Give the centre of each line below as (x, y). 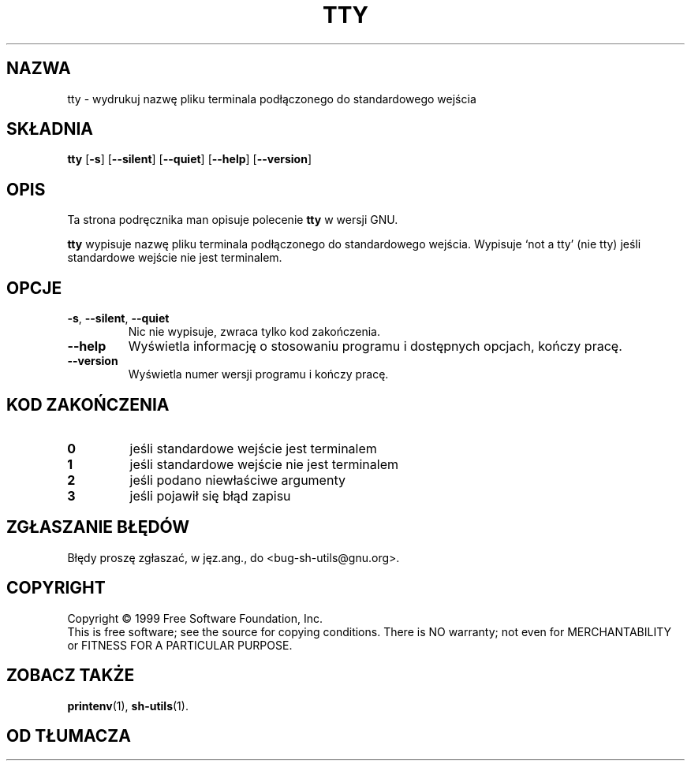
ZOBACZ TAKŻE (71, 676)
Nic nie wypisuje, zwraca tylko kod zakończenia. (254, 332)
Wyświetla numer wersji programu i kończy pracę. (258, 374)
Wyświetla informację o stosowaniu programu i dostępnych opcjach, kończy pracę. (375, 346)
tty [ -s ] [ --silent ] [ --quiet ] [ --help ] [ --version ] (190, 159)
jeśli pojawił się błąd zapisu (210, 495)
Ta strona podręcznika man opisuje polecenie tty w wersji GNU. (233, 220)
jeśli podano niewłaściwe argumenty (237, 480)
